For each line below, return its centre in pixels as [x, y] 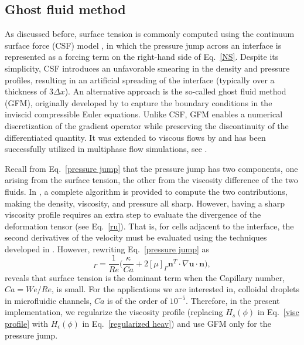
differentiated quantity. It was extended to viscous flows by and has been [135, 137]
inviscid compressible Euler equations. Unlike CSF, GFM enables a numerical [144, 114]
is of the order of [137, 300]
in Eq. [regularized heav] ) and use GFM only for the [177, 323]
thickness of [26, 91]
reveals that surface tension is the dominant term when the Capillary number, [145, 277]
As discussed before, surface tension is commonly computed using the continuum [150, 34]
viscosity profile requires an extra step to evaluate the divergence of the [133, 214]
